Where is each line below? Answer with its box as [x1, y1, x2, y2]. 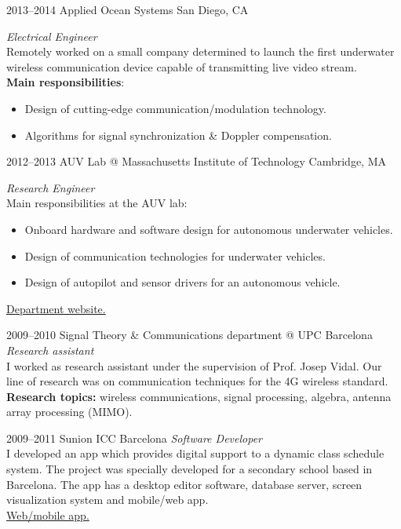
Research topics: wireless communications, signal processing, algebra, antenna [6, 388, 392, 404]
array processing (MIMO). [6, 403, 133, 420]
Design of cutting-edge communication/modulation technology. [24, 100, 326, 116]
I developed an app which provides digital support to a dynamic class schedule [6, 445, 385, 462]
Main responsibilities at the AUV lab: [6, 195, 188, 211]
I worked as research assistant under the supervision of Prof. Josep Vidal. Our [6, 357, 382, 374]
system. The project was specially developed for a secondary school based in [6, 461, 373, 477]
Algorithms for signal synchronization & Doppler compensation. [24, 126, 332, 143]
